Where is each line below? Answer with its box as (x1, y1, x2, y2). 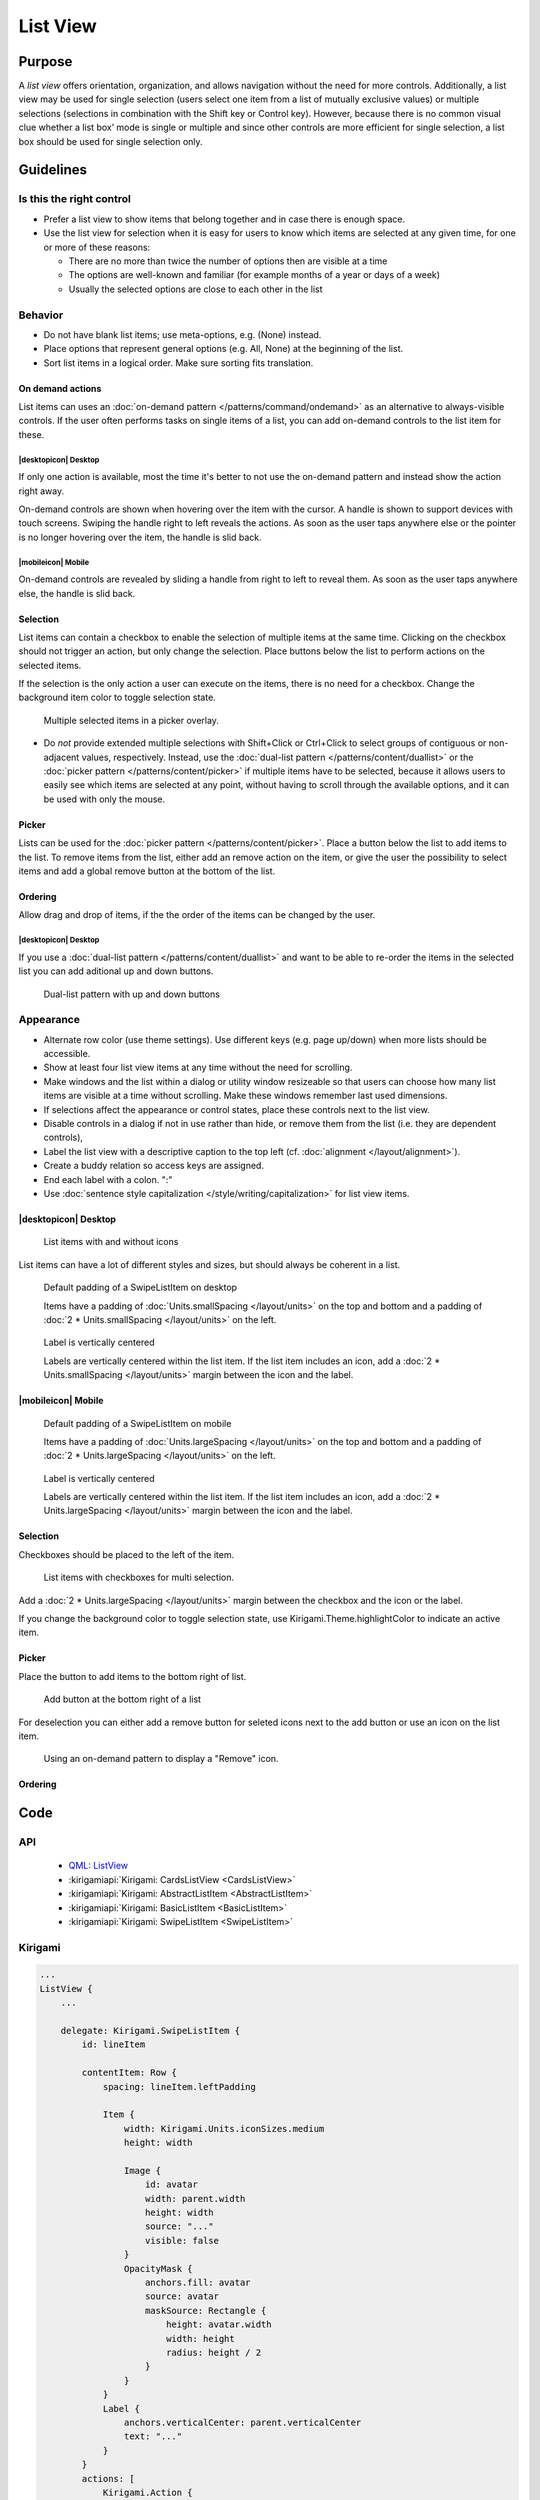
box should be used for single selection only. (18, 135, 204, 147)
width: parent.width (145, 2193, 246, 2204)
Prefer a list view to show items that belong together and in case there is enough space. (43, 213, 405, 225)
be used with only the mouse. (43, 793, 166, 805)
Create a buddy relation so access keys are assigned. (43, 1160, 265, 1172)
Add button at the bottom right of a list (43, 1693, 202, 1705)
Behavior (18, 308, 64, 322)
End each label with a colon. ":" (43, 1173, 173, 1185)
